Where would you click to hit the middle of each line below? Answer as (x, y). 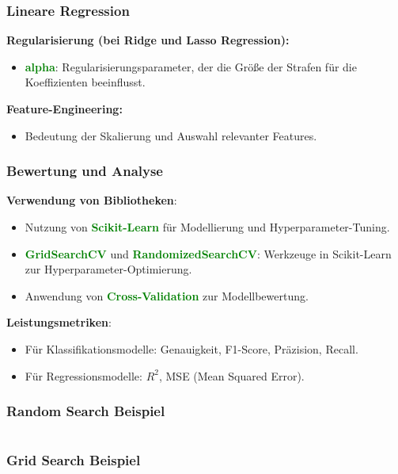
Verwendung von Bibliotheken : (92, 200)
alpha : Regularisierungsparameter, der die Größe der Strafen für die (191, 66)
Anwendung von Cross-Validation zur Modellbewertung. (167, 295)
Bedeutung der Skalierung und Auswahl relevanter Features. (171, 135)
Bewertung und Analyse (85, 171)
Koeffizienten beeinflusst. (85, 82)
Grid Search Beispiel (74, 460)
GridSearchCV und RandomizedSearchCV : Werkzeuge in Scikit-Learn (208, 253)
